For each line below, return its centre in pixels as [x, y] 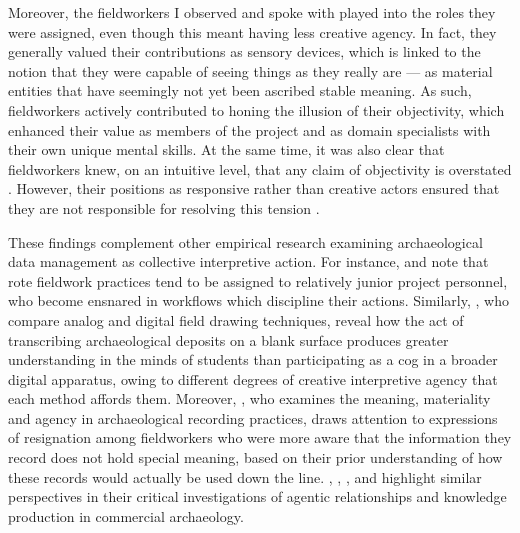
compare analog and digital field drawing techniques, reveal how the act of [236, 319]
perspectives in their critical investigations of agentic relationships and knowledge [257, 496]
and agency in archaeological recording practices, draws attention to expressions [253, 417]
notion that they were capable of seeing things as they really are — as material [250, 70]
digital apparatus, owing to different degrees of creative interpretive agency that [253, 378]
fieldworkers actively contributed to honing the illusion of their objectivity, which [256, 109]
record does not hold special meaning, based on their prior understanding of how [255, 457]
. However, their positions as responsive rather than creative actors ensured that [254, 188]
